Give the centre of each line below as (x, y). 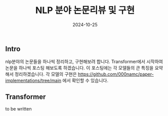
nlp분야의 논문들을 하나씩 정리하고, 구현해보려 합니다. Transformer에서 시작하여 (84, 62)
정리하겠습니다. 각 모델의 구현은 (46, 74)
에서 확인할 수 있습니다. (86, 81)
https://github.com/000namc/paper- (116, 74)
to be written (18, 109)
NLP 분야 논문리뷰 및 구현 (85, 10)
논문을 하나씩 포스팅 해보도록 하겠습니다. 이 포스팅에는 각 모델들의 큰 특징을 (79, 68)
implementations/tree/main (33, 81)
